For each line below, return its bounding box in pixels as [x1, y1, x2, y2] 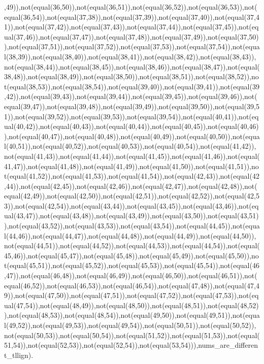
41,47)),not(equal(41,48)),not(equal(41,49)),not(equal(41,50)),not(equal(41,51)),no [4, 160, 259, 171]
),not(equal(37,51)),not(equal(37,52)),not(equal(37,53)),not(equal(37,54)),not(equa [4, 41, 260, 52]
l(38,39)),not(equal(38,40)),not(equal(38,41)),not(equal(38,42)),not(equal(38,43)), [4, 51, 256, 61]
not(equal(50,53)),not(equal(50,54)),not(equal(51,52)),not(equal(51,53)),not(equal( [4, 329, 260, 340]
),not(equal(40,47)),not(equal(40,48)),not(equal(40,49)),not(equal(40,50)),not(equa [4, 130, 260, 141]
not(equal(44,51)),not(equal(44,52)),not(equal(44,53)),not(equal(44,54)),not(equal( [4, 240, 260, 251]
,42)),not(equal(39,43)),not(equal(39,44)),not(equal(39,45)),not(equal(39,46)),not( [4, 91, 257, 102]
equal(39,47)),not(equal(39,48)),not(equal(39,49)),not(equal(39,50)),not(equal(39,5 [4, 101, 259, 111]
